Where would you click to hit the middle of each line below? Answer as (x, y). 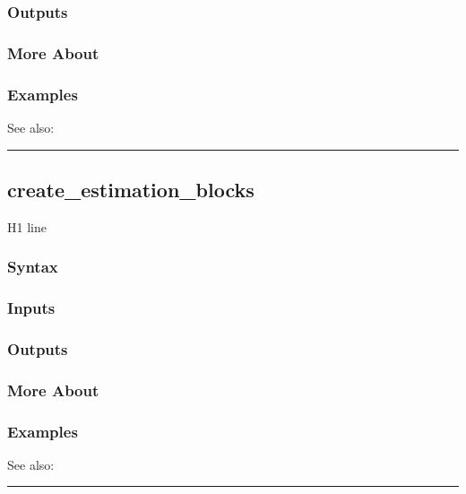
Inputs (31, 308)
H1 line (27, 226)
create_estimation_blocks (131, 189)
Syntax (33, 267)
